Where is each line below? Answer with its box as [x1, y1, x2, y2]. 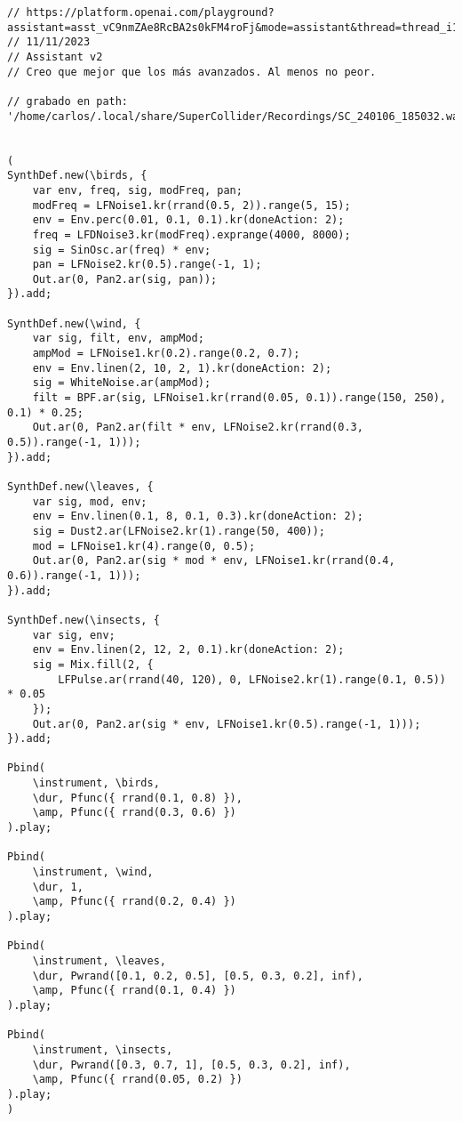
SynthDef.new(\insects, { [7, 613, 160, 626]
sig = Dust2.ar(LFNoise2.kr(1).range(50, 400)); [32, 524, 325, 537]
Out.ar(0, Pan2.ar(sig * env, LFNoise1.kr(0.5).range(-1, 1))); [32, 717, 421, 730]
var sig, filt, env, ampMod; [32, 332, 204, 345]
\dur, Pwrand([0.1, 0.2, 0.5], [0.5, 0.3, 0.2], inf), [32, 969, 363, 982]
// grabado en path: [7, 94, 129, 108]
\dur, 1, [32, 880, 84, 893]
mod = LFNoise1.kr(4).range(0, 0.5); [32, 539, 256, 552]
